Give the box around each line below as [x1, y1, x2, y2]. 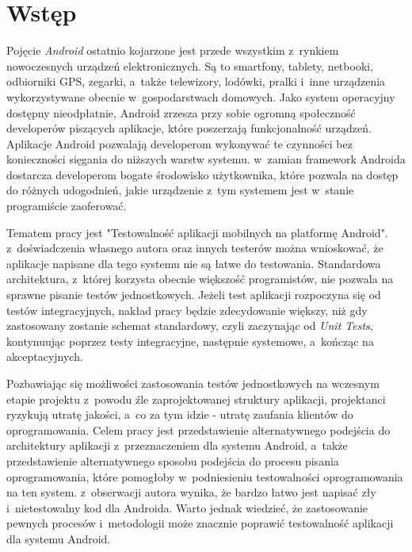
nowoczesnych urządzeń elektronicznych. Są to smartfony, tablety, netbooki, [6, 57, 374, 74]
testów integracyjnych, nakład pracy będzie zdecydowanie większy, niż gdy [6, 301, 368, 318]
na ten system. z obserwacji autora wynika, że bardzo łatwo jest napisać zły [6, 484, 376, 500]
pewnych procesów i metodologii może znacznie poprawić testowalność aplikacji [6, 515, 394, 531]
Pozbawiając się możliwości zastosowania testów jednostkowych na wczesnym [6, 375, 380, 391]
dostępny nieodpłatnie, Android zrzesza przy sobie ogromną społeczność [6, 104, 356, 121]
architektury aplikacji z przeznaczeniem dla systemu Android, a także [6, 437, 348, 454]
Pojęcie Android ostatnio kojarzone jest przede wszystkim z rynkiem [6, 42, 339, 59]
